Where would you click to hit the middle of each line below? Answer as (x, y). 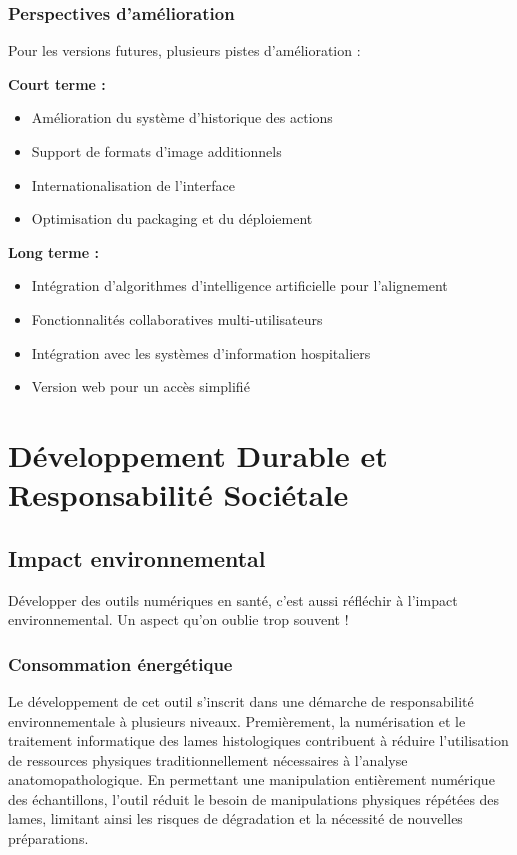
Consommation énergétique (120, 663)
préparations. (48, 838)
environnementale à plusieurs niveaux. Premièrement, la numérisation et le (237, 720)
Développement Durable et (198, 454)
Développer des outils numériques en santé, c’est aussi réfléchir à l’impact (233, 599)
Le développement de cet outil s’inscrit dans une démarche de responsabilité (241, 700)
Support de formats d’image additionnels (156, 151)
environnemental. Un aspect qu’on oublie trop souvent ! (178, 619)
